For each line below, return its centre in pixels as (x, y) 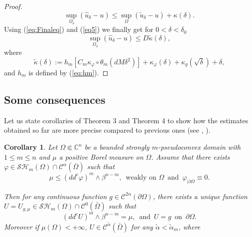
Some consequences (55, 100)
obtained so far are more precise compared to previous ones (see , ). (107, 130)
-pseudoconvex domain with (199, 147)
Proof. (13, 6)
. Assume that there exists (190, 156)
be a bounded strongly (117, 147)
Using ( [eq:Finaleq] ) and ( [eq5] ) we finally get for (79, 29)
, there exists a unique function (200, 196)
